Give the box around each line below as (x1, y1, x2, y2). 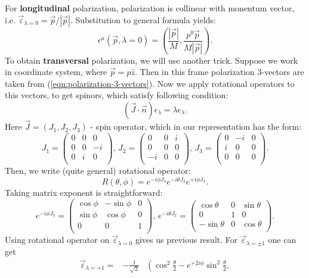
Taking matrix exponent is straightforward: (5, 186, 163, 198)
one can (268, 233, 296, 246)
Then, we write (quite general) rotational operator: (5, 164, 191, 176)
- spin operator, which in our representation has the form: (90, 120, 302, 133)
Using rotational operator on (5, 233, 110, 246)
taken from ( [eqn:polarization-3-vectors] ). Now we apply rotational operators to (5, 77, 295, 89)
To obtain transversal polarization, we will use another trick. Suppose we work (5, 54, 298, 66)
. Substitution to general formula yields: (70, 13, 217, 26)
